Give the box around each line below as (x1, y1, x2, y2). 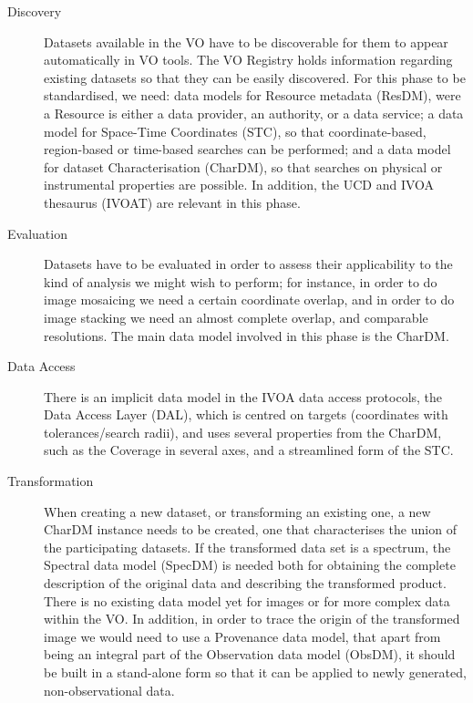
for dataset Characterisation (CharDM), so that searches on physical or (44, 157, 443, 176)
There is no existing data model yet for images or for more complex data (44, 591, 450, 610)
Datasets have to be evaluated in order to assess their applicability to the (44, 254, 453, 274)
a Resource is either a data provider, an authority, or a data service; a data (44, 103, 464, 122)
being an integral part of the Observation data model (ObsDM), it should (44, 645, 456, 664)
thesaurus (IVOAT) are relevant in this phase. (44, 192, 301, 212)
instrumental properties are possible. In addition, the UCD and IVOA (44, 175, 435, 194)
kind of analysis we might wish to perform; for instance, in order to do (44, 272, 437, 291)
